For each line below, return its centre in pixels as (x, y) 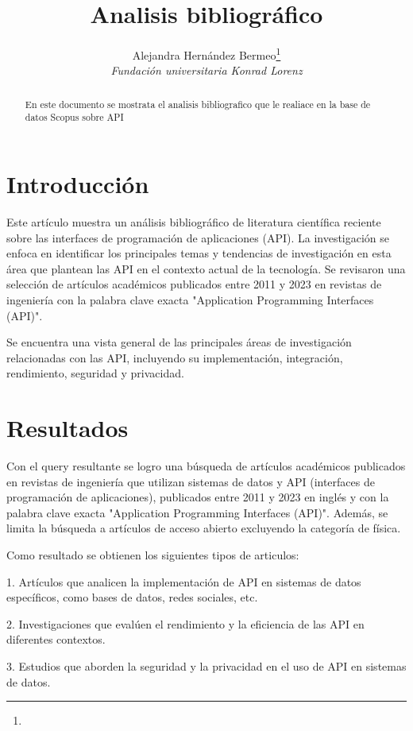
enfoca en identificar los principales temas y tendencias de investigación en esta (199, 253)
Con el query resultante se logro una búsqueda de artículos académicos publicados (206, 466)
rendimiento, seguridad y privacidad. (95, 373)
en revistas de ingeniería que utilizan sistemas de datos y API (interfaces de (191, 481)
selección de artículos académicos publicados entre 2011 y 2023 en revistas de (194, 284)
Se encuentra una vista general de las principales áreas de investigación (179, 342)
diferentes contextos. (56, 639)
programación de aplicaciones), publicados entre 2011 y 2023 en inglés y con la (198, 497)
